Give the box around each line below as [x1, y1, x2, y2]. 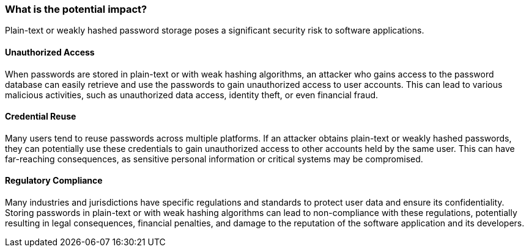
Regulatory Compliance [5, 175, 103, 186]
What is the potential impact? [5, 3, 147, 15]
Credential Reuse [5, 111, 76, 122]
